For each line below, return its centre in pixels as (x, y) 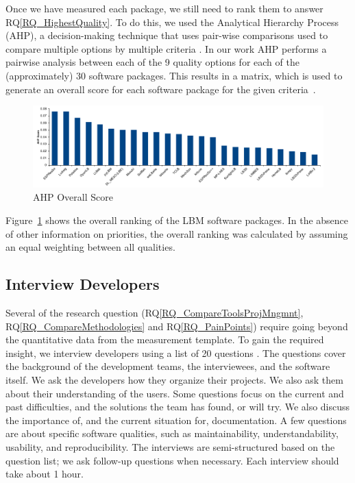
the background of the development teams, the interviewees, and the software (168, 366)
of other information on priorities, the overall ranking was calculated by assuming (177, 233)
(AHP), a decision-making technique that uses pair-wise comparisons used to (167, 35)
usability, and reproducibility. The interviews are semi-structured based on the (170, 446)
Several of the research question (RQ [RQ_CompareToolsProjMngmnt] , (155, 312)
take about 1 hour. (45, 474)
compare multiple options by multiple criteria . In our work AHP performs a (166, 48)
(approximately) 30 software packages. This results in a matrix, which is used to (174, 75)
